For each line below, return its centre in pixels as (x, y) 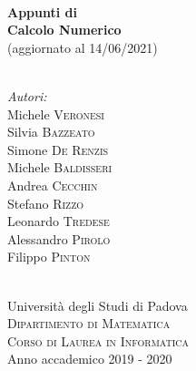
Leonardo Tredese (59, 221)
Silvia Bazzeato (51, 132)
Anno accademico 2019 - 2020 (90, 359)
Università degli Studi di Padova (98, 305)
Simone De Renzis (58, 149)
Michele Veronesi (56, 113)
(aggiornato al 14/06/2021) (83, 47)
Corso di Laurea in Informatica (98, 340)
